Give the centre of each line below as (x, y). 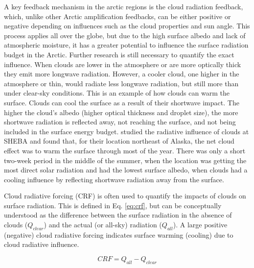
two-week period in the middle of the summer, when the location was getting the (125, 160)
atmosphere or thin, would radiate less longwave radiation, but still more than (121, 83)
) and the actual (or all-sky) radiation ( (103, 225)
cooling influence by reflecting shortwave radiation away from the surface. (114, 179)
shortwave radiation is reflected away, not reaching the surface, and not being (120, 122)
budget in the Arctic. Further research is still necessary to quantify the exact (119, 54)
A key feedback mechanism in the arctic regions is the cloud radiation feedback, (124, 6)
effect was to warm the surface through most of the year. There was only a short (125, 150)
